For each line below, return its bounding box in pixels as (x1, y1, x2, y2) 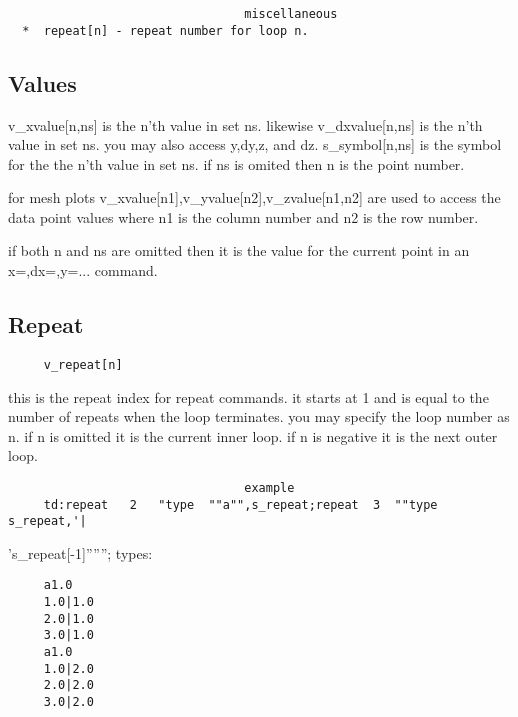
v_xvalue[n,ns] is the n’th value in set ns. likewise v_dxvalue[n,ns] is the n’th (8, 114, 483, 135)
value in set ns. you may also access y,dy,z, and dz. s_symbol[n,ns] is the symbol (8, 134, 502, 155)
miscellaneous (244, 7, 338, 21)
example (244, 480, 295, 495)
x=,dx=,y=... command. (8, 260, 158, 281)
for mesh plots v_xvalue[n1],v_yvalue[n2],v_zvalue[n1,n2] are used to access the (8, 187, 501, 208)
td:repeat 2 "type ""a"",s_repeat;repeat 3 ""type (43, 497, 438, 512)
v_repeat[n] (43, 357, 123, 372)
